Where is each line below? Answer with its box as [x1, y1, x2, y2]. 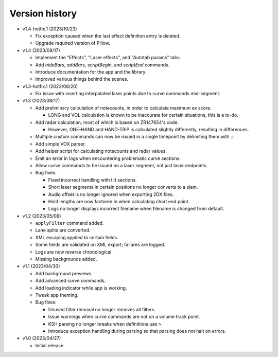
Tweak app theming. [35, 292, 79, 298]
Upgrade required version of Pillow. [35, 40, 111, 46]
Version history [9, 8, 77, 19]
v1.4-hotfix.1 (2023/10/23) [22, 26, 77, 32]
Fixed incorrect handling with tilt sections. [48, 176, 137, 183]
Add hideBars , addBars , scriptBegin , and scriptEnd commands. [35, 62, 170, 68]
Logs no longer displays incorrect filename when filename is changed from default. [48, 206, 224, 212]
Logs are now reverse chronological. [35, 248, 113, 255]
